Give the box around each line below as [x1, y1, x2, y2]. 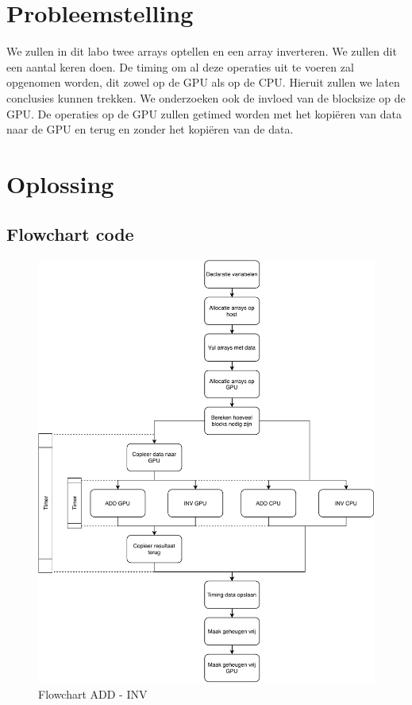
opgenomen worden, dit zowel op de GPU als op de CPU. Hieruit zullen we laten [6, 74, 400, 91]
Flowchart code [6, 222, 134, 246]
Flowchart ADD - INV [38, 685, 148, 702]
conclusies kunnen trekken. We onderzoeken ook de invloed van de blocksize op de [6, 89, 406, 106]
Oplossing [6, 167, 114, 199]
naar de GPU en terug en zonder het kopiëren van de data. [6, 121, 294, 138]
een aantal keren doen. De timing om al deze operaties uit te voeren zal [6, 58, 354, 75]
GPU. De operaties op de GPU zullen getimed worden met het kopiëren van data [6, 105, 402, 122]
